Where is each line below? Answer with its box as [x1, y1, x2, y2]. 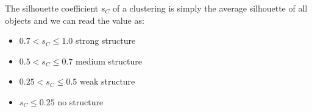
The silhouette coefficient [5, 2, 99, 14]
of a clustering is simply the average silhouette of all [112, 2, 308, 14]
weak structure [79, 75, 135, 88]
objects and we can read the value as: [5, 13, 144, 26]
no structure [57, 95, 104, 108]
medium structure [75, 54, 143, 67]
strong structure [75, 34, 136, 47]
